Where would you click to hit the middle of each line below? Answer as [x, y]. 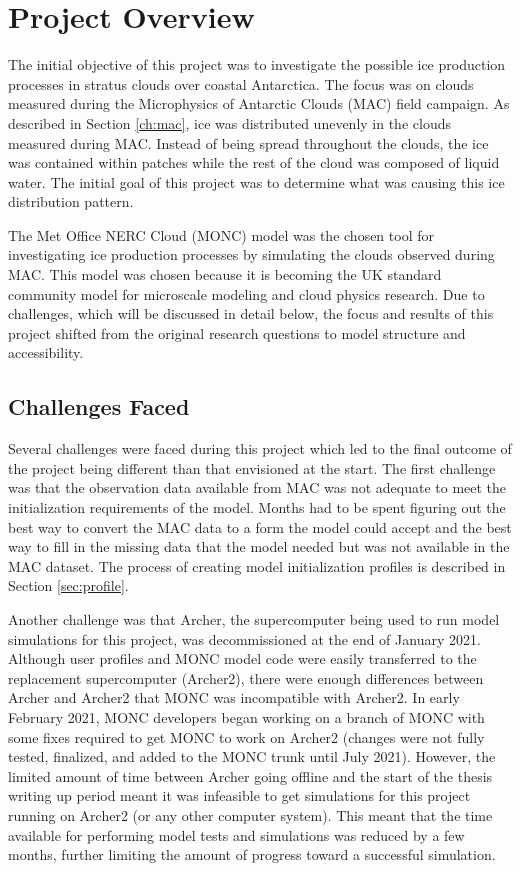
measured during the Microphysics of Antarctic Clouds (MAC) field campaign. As [259, 103]
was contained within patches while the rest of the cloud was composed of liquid [254, 162]
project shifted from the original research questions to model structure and [237, 332]
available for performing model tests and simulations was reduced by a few [236, 834]
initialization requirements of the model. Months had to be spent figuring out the [257, 507]
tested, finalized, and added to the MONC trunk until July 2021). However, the [252, 756]
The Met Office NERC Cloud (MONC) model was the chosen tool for [221, 234]
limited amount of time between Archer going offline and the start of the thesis [250, 775]
